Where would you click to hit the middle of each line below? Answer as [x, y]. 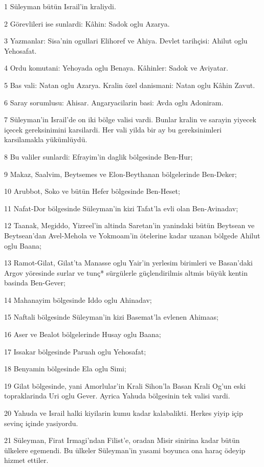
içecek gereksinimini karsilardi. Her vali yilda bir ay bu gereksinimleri [113, 129]
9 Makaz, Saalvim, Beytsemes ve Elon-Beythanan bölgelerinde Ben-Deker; [120, 174]
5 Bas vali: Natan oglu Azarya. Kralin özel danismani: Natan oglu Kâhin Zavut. [130, 85]
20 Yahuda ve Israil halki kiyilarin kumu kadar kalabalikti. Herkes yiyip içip [124, 413]
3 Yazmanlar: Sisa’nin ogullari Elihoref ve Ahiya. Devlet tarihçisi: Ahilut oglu [126, 41]
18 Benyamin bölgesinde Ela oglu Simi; [65, 369]
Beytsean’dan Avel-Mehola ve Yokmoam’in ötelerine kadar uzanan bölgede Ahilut [132, 235]
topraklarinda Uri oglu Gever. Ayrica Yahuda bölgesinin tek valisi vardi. [117, 396]
